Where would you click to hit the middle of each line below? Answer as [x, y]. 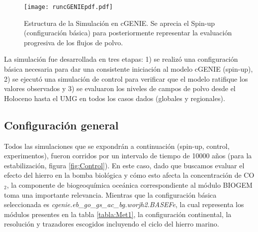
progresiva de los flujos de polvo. [74, 42]
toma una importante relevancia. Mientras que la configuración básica [110, 194]
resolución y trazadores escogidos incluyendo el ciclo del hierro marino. [112, 224]
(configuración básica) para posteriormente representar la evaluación [128, 33]
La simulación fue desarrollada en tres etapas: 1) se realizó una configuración [121, 59]
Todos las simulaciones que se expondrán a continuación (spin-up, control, [117, 146]
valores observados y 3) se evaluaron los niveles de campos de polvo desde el [120, 88]
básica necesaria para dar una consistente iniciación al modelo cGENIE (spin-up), [129, 69]
